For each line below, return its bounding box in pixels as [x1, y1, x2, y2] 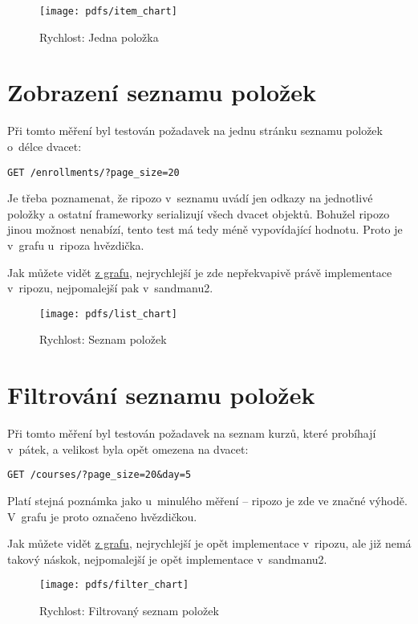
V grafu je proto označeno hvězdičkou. [7, 508, 197, 524]
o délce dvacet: [7, 137, 82, 154]
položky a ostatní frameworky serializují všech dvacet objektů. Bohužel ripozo [7, 205, 390, 222]
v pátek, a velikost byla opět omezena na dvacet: [7, 440, 249, 457]
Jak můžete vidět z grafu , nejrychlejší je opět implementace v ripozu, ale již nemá [7, 535, 412, 552]
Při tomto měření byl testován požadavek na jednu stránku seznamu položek [7, 122, 383, 139]
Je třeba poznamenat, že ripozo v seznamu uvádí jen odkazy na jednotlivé [7, 190, 373, 206]
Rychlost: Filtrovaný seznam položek [39, 602, 219, 619]
